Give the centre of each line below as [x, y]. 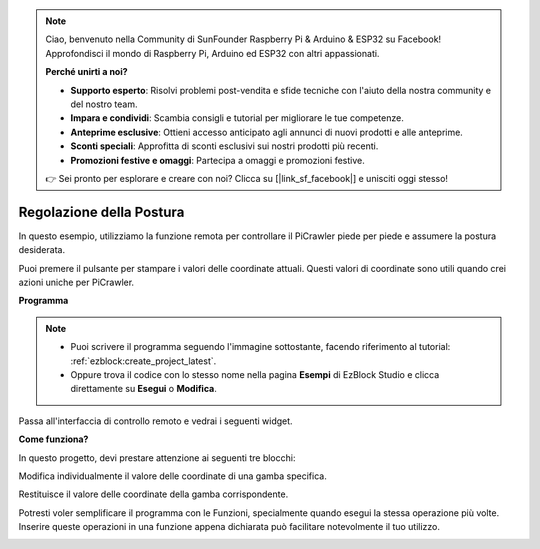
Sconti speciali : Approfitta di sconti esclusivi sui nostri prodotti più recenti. [224, 146]
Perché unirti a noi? [87, 72]
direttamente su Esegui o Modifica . [143, 389]
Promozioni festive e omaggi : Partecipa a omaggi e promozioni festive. [217, 160]
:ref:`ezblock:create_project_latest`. [143, 361]
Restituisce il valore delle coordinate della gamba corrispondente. [153, 494]
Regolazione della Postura [101, 211]
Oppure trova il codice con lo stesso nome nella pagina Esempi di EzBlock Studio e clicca [255, 374]
